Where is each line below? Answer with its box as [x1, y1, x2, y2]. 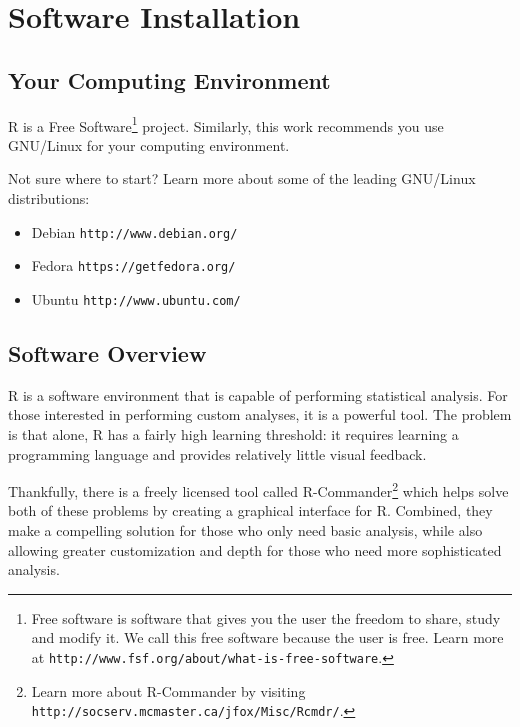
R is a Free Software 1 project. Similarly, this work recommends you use [8, 112, 444, 136]
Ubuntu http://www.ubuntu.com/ [31, 288, 241, 309]
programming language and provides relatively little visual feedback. [8, 443, 427, 464]
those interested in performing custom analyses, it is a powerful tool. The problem [8, 404, 512, 425]
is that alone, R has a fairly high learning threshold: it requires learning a [8, 423, 459, 444]
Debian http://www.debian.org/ [31, 221, 238, 242]
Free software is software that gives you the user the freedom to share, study [31, 607, 501, 628]
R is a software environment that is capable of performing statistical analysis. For [8, 384, 508, 405]
